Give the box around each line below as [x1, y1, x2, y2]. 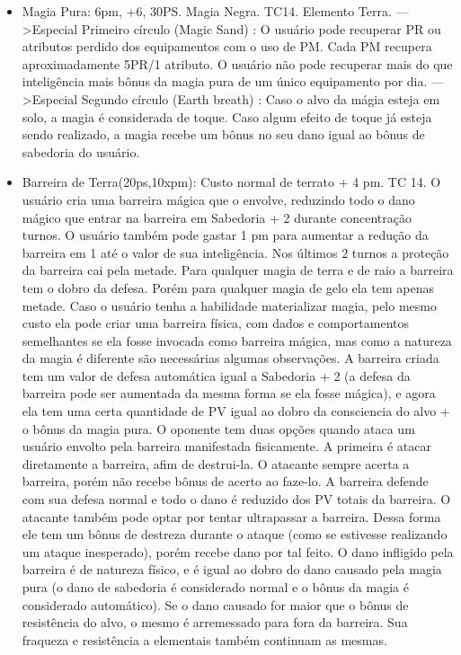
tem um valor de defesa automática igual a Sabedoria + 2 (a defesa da [22, 366, 411, 385]
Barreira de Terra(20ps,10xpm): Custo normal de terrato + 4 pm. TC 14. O [22, 173, 441, 191]
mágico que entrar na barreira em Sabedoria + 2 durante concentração [22, 208, 412, 226]
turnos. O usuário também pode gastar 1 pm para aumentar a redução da [22, 226, 429, 244]
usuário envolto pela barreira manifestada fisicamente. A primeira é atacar [22, 437, 431, 456]
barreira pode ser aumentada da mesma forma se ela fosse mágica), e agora [22, 384, 436, 403]
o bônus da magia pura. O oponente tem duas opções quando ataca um [22, 419, 415, 438]
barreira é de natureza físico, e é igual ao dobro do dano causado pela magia [22, 560, 442, 579]
